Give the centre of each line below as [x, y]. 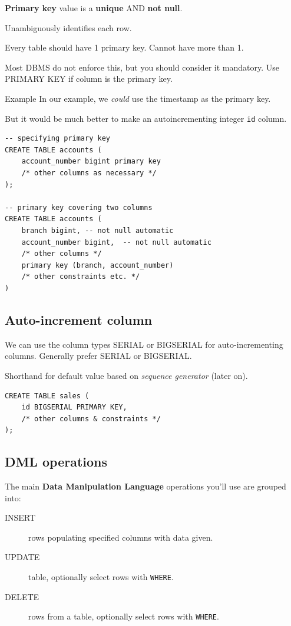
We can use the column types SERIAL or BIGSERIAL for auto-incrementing [144, 344]
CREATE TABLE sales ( [47, 396]
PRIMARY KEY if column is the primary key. [89, 79]
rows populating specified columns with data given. [121, 537]
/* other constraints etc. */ [81, 277]
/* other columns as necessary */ [89, 173]
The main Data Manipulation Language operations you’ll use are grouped [145, 486]
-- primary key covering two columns [79, 207]
